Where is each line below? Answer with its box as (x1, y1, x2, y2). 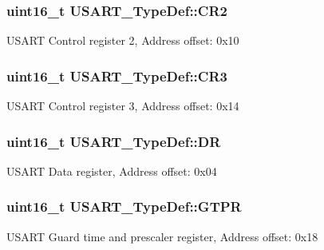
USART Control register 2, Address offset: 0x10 (6, 32, 239, 49)
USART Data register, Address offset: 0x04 (6, 162, 217, 179)
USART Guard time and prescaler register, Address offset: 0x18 (6, 228, 318, 244)
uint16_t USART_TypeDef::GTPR (6, 196, 242, 216)
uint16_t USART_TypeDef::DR (6, 131, 221, 151)
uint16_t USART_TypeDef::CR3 (6, 65, 227, 85)
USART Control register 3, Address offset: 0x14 (6, 97, 239, 114)
